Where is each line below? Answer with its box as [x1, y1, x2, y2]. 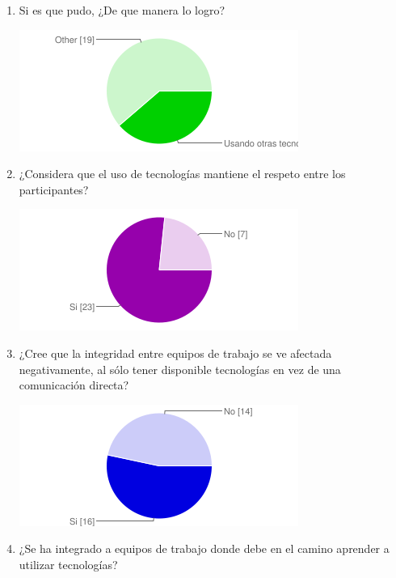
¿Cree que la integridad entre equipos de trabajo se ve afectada [19, 344, 332, 361]
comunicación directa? [19, 376, 129, 393]
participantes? [19, 181, 89, 198]
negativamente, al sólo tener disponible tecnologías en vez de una [19, 360, 341, 377]
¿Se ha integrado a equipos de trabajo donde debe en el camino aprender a [19, 540, 390, 557]
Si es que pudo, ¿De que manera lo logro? [19, 2, 225, 18]
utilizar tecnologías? [19, 555, 118, 572]
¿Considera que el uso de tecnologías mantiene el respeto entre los [19, 165, 346, 182]
